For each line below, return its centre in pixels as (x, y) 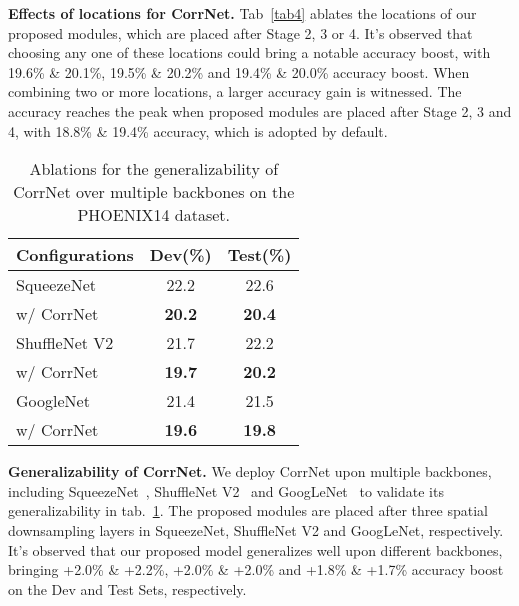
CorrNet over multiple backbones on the (154, 192)
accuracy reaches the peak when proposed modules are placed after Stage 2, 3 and (260, 110)
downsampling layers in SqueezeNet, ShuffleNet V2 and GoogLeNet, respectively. (256, 529)
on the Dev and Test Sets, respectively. (127, 588)
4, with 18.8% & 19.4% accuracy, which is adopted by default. (198, 130)
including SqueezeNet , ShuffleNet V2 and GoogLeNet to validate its (226, 490)
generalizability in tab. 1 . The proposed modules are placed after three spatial (248, 510)
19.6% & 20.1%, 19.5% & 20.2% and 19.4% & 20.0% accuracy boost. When (239, 71)
